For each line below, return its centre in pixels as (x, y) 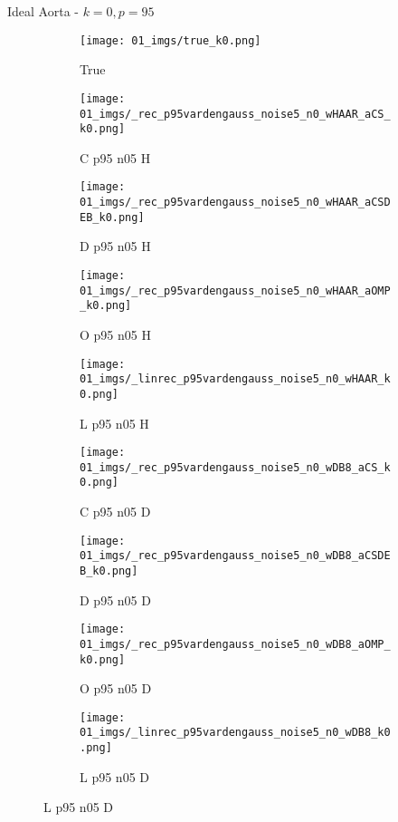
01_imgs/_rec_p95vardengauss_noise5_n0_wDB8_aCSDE (235, 556)
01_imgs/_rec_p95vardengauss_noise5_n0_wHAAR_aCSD (235, 203)
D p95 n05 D (115, 600)
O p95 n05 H (115, 334)
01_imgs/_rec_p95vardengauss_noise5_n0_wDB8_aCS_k (235, 467)
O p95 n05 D (116, 688)
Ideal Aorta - (43, 11)
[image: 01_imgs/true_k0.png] (171, 40)
